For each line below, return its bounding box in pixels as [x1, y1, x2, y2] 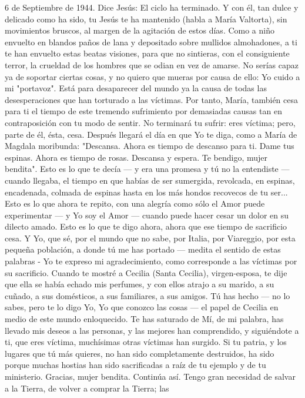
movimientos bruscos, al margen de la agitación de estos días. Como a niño [5, 24, 274, 37]
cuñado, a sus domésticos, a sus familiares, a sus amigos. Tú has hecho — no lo [5, 289, 290, 301]
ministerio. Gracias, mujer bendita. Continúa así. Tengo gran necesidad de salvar [5, 370, 296, 382]
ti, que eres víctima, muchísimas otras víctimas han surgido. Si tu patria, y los [5, 336, 287, 348]
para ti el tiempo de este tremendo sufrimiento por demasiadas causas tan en [5, 105, 282, 117]
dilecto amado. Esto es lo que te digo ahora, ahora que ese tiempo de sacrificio [5, 220, 287, 233]
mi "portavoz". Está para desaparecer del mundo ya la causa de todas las [5, 82, 267, 94]
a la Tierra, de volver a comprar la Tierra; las [5, 382, 169, 394]
